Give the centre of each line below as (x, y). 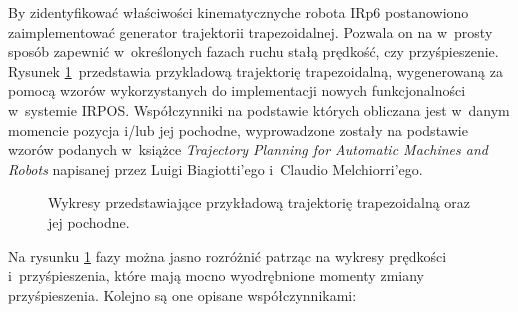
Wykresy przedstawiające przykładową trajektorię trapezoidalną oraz (259, 202)
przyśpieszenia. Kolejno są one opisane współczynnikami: (182, 294)
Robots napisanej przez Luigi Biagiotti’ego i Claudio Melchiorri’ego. (215, 168)
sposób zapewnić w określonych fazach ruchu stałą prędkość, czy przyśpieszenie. (253, 51)
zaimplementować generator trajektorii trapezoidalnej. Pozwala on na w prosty (250, 31)
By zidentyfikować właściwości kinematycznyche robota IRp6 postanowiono (238, 12)
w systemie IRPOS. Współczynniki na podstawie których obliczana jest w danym (259, 109)
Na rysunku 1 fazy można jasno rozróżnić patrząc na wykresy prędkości (227, 255)
